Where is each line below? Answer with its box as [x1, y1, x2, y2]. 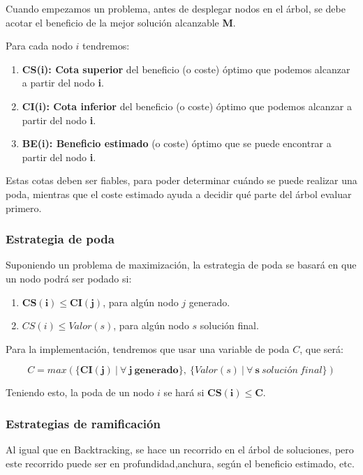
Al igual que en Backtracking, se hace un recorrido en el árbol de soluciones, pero [6, 442, 354, 457]
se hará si [163, 385, 205, 400]
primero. [6, 200, 42, 215]
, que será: [299, 341, 343, 356]
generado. [188, 294, 230, 309]
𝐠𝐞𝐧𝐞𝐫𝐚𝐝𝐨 [134, 365, 179, 376]
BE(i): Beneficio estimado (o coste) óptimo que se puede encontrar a [22, 136, 332, 151]
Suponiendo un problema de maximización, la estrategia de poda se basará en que [6, 257, 357, 272]
